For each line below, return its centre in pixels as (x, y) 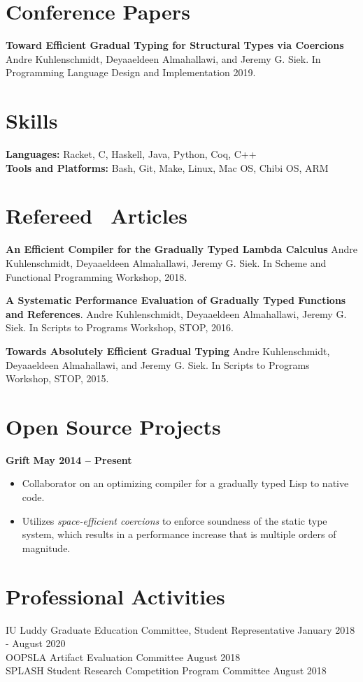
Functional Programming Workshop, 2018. (97, 276)
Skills (32, 121)
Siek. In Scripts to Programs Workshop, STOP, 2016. (120, 327)
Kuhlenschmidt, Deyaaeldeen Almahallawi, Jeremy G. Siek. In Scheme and (166, 262)
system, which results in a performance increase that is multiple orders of (179, 534)
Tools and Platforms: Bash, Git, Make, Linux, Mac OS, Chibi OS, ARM (167, 167)
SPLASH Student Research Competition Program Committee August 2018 (166, 670)
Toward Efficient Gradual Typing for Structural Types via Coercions (175, 45)
